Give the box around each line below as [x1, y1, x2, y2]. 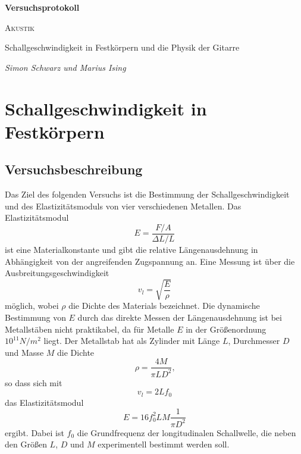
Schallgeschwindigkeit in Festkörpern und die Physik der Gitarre [5, 41, 240, 54]
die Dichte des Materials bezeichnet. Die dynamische [68, 299, 260, 312]
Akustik [5, 21, 35, 33]
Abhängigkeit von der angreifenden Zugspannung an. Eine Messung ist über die [5, 255, 295, 267]
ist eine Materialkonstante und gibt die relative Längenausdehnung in [5, 243, 258, 255]
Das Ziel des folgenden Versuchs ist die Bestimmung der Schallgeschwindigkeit [5, 188, 290, 201]
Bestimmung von [5, 311, 66, 323]
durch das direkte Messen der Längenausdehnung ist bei [77, 311, 282, 323]
